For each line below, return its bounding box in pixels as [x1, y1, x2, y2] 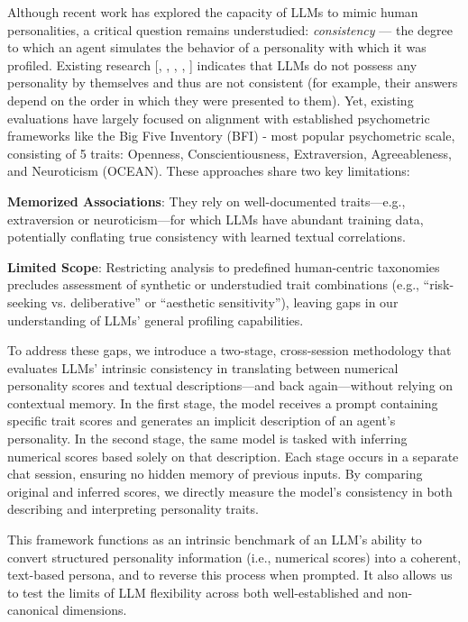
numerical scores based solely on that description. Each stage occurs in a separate [7, 446, 459, 465]
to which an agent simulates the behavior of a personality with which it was [7, 38, 427, 57]
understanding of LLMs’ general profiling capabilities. [7, 310, 304, 329]
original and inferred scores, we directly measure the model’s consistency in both [7, 481, 453, 500]
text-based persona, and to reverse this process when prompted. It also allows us [7, 565, 453, 584]
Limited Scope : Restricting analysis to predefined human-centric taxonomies [7, 257, 440, 276]
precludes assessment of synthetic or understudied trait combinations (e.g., [7, 275, 419, 294]
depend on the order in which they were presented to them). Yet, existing [7, 90, 414, 109]
